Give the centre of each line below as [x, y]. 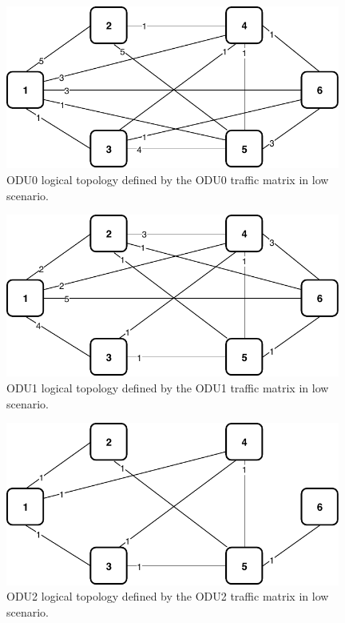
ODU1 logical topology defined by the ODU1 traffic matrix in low [168, 388]
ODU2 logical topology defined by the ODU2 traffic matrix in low [168, 596]
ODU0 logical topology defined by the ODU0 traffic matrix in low [168, 179]
